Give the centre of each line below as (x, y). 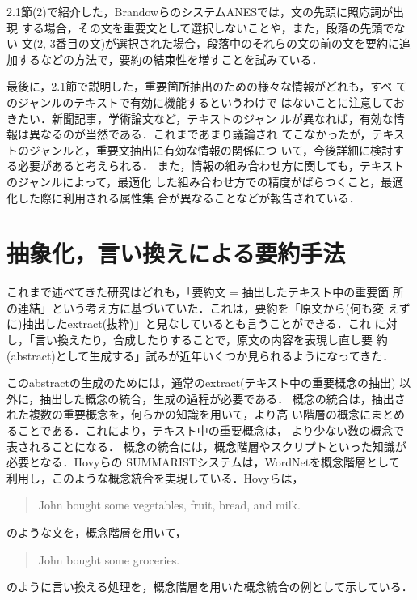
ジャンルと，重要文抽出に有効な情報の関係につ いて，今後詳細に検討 (211, 149)
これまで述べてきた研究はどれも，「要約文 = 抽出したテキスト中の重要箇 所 (205, 292)
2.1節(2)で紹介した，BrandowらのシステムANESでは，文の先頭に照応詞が (200, 11)
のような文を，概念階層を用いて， (97, 532)
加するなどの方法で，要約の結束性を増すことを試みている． (165, 59)
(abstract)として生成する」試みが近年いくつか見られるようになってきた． (200, 355)
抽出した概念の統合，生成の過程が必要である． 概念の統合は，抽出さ (223, 398)
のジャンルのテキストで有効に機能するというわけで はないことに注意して (200, 102)
